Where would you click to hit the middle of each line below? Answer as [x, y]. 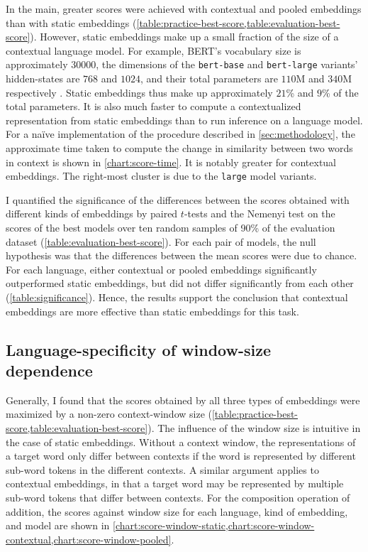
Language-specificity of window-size [138, 349]
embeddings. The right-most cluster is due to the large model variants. [161, 176]
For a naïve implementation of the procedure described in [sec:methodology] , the [180, 134]
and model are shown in [58, 525]
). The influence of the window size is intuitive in [254, 427]
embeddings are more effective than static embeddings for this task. [152, 311]
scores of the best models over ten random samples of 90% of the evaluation [171, 228]
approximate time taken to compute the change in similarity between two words [179, 148]
